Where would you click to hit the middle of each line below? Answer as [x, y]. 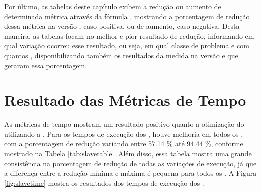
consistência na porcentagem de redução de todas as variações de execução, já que [130, 163]
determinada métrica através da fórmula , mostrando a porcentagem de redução [127, 16]
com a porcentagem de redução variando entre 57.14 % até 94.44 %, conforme [124, 143]
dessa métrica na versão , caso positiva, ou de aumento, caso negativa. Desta [122, 26]
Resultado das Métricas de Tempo [125, 100]
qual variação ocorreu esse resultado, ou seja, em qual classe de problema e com [127, 45]
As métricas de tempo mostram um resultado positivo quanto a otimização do [124, 124]
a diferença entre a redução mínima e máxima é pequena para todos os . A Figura [130, 173]
